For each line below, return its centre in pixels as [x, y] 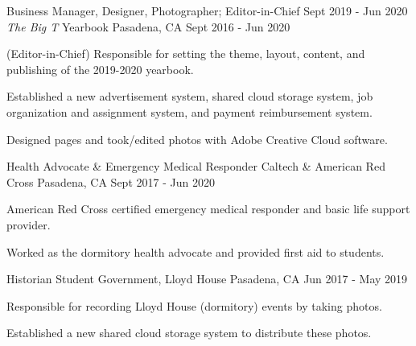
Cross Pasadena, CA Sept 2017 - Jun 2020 [111, 181]
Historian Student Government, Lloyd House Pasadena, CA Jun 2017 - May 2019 [207, 279]
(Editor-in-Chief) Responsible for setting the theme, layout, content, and [186, 54]
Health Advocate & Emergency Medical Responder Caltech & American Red [196, 166]
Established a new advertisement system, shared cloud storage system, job [190, 96]
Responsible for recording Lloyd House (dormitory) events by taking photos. [194, 305]
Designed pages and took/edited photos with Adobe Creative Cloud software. [197, 139]
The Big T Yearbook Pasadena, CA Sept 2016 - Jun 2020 [148, 26]
